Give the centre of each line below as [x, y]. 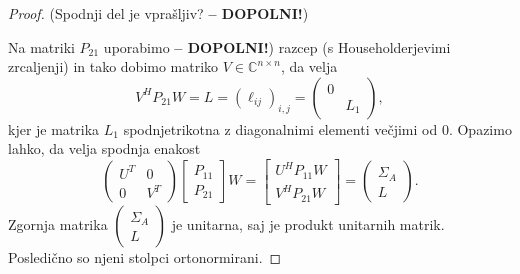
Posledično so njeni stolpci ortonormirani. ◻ [145, 256]
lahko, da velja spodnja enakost [104, 148]
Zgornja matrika [58, 223]
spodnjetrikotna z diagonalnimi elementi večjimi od [280, 128]
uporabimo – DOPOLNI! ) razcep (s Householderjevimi [277, 46]
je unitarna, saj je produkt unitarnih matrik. [308, 223]
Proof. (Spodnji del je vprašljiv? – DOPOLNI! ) [158, 13]
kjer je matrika [54, 128]
